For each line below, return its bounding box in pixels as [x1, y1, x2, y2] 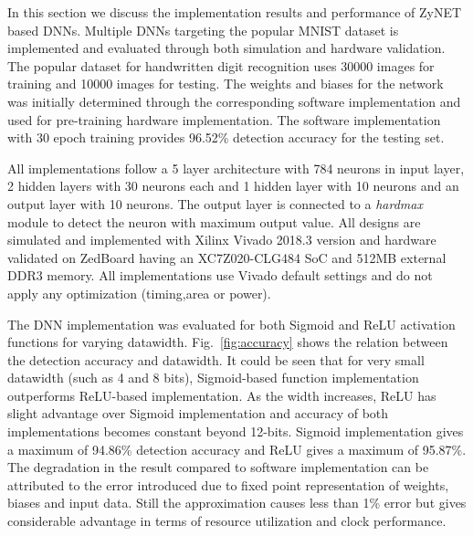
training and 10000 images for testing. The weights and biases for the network [7, 74, 444, 93]
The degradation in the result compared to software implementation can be [7, 457, 429, 477]
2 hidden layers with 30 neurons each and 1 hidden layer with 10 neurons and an [7, 176, 459, 195]
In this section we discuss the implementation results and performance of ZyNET [7, 3, 462, 21]
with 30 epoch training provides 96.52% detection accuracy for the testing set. [7, 128, 445, 147]
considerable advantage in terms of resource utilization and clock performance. [7, 511, 447, 531]
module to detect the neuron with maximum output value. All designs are [7, 212, 421, 231]
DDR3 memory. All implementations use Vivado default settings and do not [7, 266, 433, 285]
